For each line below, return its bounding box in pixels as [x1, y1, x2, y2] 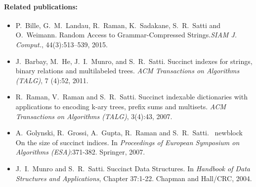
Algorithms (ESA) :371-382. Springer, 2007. [15, 147, 145, 157]
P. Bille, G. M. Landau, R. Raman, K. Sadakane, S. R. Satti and [15, 20, 221, 30]
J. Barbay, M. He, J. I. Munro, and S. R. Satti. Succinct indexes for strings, [15, 56, 253, 66]
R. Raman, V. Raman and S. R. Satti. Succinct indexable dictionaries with [15, 92, 248, 102]
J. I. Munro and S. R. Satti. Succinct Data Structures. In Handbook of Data [15, 163, 250, 173]
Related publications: [4, 1, 78, 11]
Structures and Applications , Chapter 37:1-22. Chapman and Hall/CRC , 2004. [15, 173, 252, 183]
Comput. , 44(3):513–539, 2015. [15, 39, 108, 49]
